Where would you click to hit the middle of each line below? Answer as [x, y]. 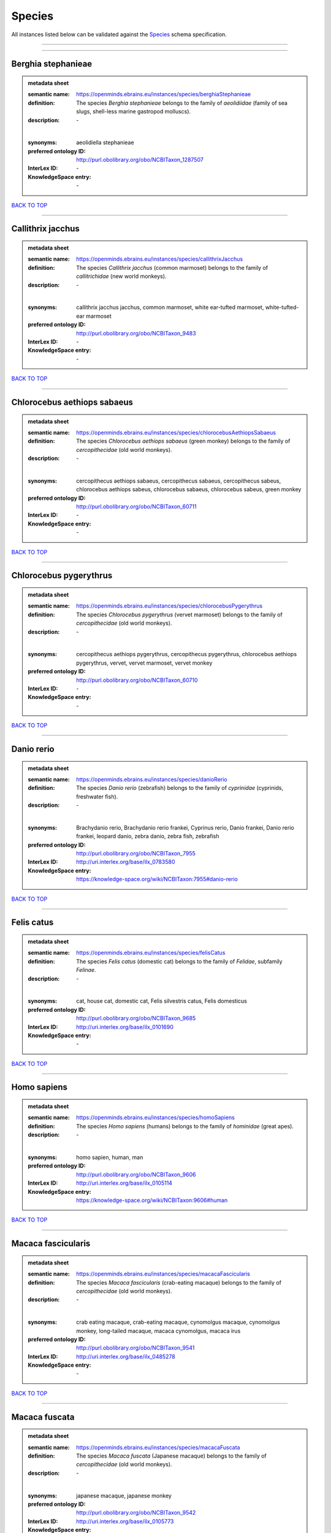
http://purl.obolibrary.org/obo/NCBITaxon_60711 [136, 507]
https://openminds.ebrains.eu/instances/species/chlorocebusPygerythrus [169, 606]
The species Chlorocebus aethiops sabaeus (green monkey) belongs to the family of [183, 441]
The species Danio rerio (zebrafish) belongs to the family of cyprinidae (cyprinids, [180, 788]
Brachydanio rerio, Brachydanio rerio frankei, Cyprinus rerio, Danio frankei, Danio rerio [185, 827]
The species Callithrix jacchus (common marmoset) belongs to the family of [172, 267]
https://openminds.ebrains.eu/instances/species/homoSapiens [156, 1118]
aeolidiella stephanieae [105, 143]
